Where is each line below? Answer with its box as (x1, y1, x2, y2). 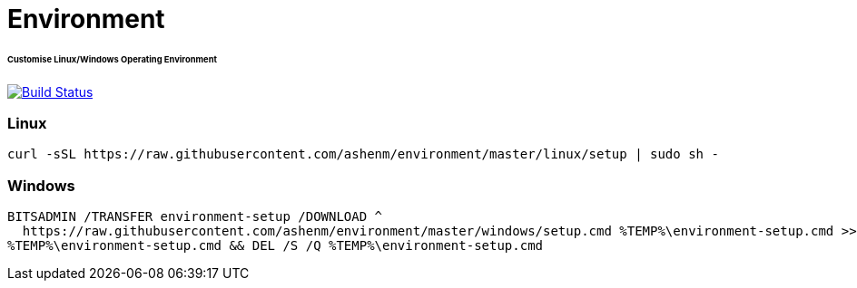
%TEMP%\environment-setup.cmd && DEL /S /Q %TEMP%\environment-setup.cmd (7, 238, 544, 254)
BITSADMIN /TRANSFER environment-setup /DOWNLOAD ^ (7, 209, 383, 225)
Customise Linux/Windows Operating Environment (7, 53, 217, 64)
